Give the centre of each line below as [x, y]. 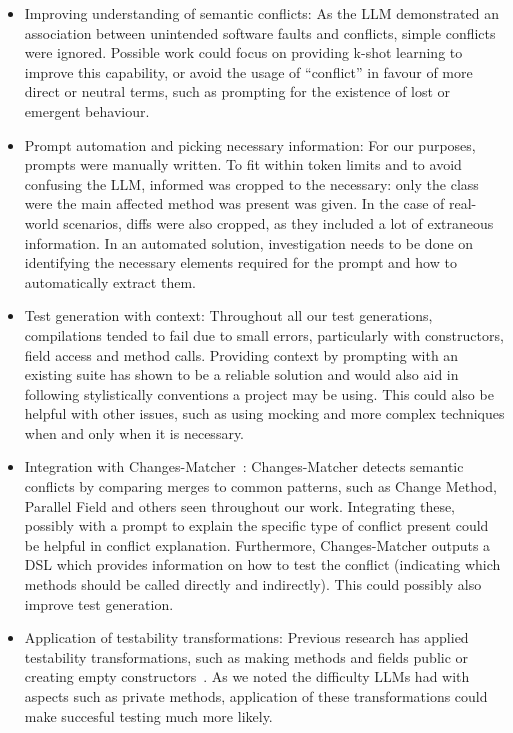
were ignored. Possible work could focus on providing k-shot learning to [243, 52]
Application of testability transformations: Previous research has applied [246, 637]
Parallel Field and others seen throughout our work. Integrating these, [240, 505]
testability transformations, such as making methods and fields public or [246, 656]
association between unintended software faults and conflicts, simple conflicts [260, 32]
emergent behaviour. [87, 110]
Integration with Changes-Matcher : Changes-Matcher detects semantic [244, 466]
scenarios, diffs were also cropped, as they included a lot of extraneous [278, 222]
